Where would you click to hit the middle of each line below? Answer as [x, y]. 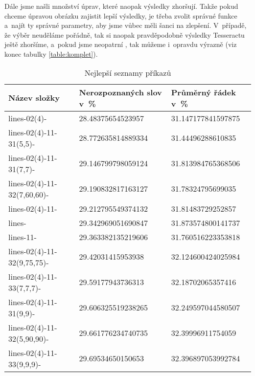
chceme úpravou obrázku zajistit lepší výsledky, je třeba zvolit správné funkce [121, 15]
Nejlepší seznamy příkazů [128, 72]
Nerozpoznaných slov [120, 92]
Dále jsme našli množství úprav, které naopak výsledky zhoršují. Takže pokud [121, 6]
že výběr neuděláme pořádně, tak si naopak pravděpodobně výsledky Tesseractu [125, 34]
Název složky [34, 98]
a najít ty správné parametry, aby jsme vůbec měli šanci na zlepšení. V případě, [126, 25]
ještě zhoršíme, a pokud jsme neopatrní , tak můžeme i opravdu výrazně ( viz [121, 44]
